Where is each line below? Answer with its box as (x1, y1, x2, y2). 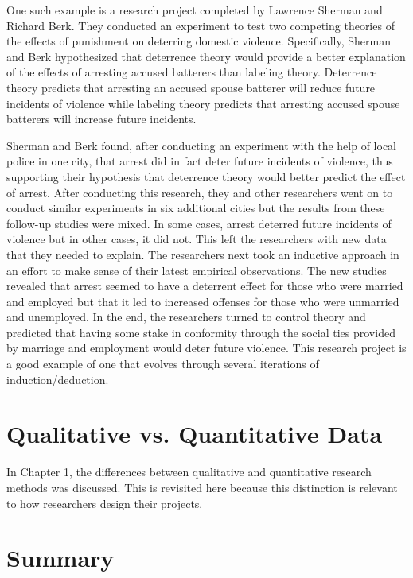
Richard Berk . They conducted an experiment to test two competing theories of (6, 17, 395, 33)
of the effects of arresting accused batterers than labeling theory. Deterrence (6, 64, 377, 80)
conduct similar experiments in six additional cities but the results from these (6, 200, 385, 216)
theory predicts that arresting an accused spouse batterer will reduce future (6, 79, 376, 95)
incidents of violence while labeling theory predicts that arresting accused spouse (6, 95, 400, 111)
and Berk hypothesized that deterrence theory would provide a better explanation (6, 48, 406, 64)
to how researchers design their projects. (6, 495, 203, 511)
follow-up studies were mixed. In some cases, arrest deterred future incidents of (6, 215, 392, 231)
